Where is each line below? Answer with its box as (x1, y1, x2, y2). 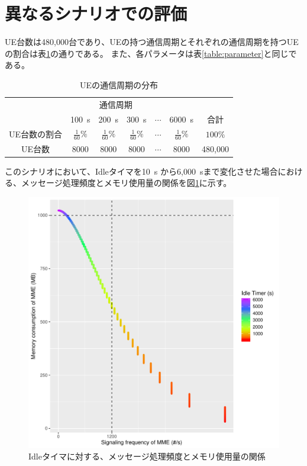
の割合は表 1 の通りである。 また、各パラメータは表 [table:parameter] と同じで (5, 47, 297, 59)
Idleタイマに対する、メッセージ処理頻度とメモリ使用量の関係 (28, 450, 266, 462)
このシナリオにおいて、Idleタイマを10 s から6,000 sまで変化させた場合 (5, 165, 278, 177)
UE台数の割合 (9, 127, 63, 140)
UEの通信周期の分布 (79, 78, 158, 91)
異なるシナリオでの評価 (5, 1, 188, 25)
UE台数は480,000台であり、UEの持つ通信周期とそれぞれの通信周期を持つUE (5, 36, 299, 48)
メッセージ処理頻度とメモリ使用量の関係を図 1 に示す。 (21, 176, 232, 189)
